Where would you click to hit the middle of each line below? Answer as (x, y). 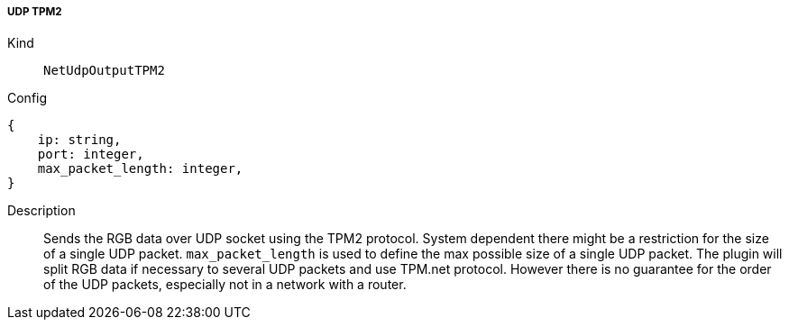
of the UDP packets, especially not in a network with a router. (225, 285)
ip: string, (79, 140)
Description (41, 211)
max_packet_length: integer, (140, 169)
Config (28, 98)
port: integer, (91, 154)
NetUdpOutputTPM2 (104, 71)
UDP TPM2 (35, 12)
